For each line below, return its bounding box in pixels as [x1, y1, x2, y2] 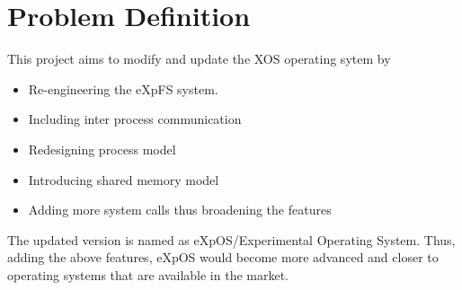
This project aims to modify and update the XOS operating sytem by [7, 49, 391, 68]
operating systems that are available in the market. [7, 265, 289, 284]
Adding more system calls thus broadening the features [28, 200, 332, 219]
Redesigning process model [28, 139, 176, 158]
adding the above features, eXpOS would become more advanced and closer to [7, 248, 439, 267]
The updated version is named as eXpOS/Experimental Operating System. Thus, [7, 230, 456, 249]
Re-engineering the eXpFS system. [28, 79, 218, 98]
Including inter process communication [28, 110, 242, 128]
